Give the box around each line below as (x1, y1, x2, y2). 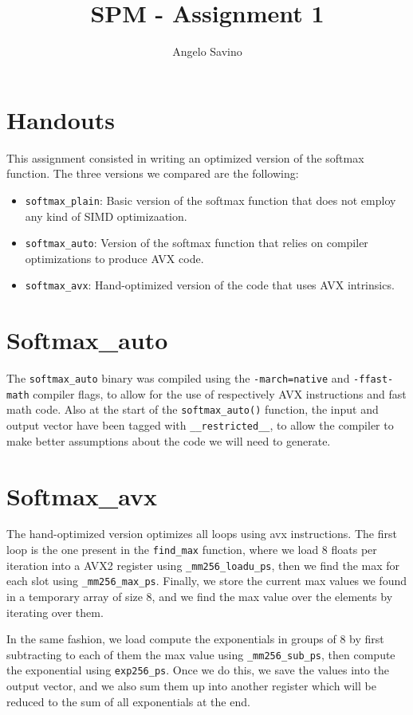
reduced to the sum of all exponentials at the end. (6, 693, 250, 709)
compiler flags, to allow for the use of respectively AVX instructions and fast (33, 385, 407, 402)
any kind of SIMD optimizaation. (25, 207, 187, 224)
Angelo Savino (172, 43, 242, 60)
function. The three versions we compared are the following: (6, 165, 299, 182)
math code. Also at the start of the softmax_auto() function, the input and (6, 401, 379, 418)
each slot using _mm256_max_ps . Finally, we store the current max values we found (6, 572, 407, 589)
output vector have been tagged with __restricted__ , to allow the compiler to (6, 417, 394, 434)
